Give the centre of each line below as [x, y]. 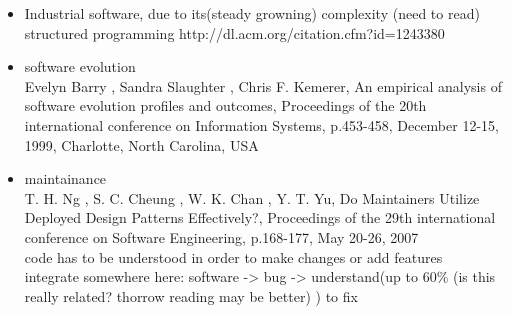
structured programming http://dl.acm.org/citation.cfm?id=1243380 [234, 32]
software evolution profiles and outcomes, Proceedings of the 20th [225, 105]
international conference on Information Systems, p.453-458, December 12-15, [261, 124]
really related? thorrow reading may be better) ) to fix [191, 295]
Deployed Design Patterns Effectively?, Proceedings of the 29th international [260, 217]
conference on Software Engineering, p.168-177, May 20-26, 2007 [221, 236]
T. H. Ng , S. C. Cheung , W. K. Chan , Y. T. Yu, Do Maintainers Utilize [252, 197]
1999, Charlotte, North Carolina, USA [141, 144]
